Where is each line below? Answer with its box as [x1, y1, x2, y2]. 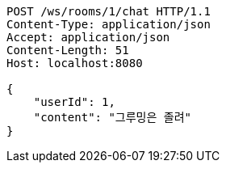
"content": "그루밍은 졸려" [33, 111, 191, 124]
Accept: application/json [6, 31, 170, 44]
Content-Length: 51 [6, 44, 129, 57]
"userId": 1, [33, 95, 115, 108]
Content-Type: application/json [6, 18, 211, 31]
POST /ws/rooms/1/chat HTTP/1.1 [6, 5, 211, 18]
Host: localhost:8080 [6, 57, 143, 70]
